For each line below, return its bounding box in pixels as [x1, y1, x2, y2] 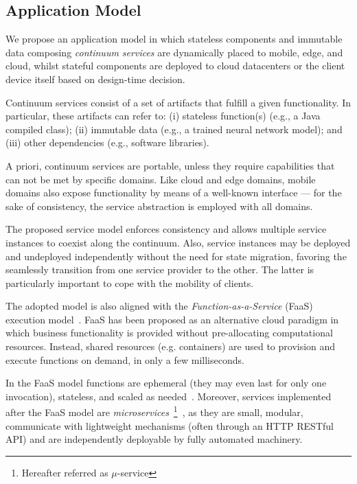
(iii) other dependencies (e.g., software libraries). [5, 135, 209, 150]
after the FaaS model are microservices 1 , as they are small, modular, [5, 403, 303, 419]
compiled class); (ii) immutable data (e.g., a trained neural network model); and [5, 122, 343, 136]
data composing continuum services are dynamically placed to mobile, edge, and [5, 45, 343, 59]
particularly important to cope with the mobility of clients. [5, 275, 254, 290]
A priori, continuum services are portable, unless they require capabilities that [5, 158, 335, 172]
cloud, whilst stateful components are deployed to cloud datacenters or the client [5, 58, 345, 73]
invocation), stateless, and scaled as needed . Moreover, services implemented [5, 389, 332, 403]
